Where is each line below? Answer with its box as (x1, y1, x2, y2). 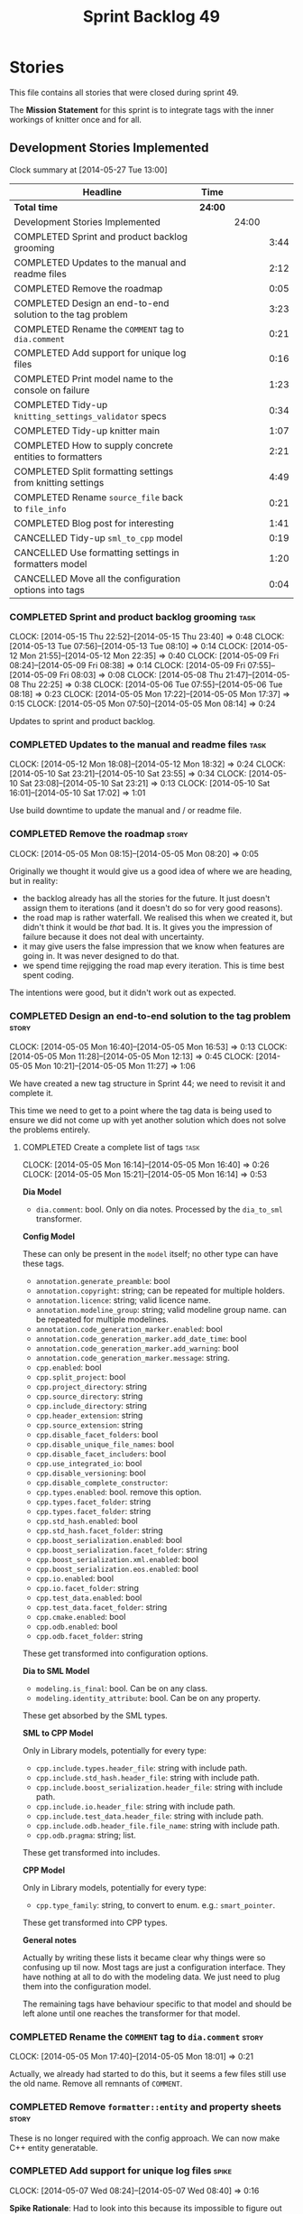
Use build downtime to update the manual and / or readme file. (9, 805, 242, 816)
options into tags (14, 583, 86, 596)
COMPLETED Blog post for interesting (14, 516, 174, 529)
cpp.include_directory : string (35, 1400, 147, 1410)
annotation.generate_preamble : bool (35, 1275, 170, 1286)
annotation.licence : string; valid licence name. (35, 1294, 212, 1306)
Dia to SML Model (22, 1665, 90, 1676)
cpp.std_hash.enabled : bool (35, 1515, 138, 1526)
